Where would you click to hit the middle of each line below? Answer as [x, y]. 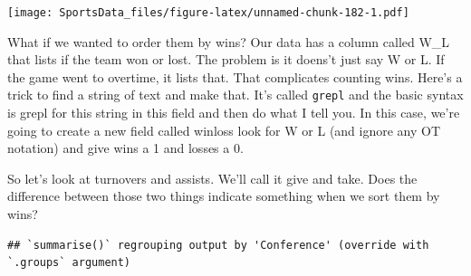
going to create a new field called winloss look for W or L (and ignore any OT [224, 130]
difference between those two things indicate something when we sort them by [224, 196]
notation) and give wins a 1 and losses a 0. [125, 148]
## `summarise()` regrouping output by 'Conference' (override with [218, 245]
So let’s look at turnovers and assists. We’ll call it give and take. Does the [212, 178]
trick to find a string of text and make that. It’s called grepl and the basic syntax [235, 95]
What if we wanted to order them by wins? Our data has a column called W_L [229, 41]
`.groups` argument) [69, 263]
